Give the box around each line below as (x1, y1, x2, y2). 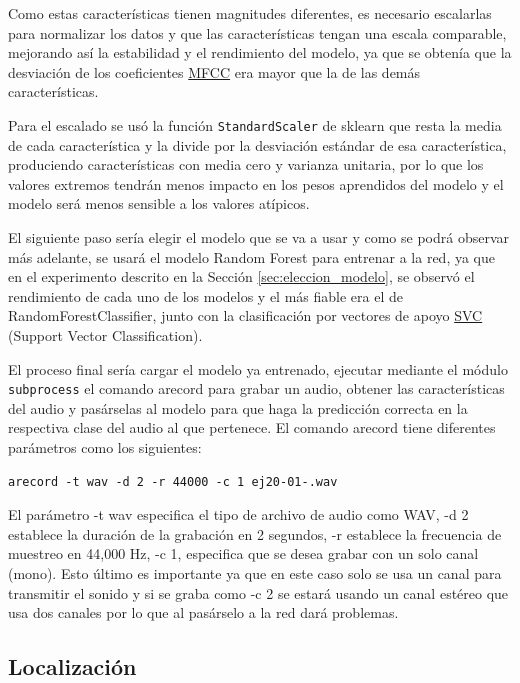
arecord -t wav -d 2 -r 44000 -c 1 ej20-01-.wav (8, 474, 338, 489)
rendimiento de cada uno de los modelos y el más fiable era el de (8, 285, 403, 306)
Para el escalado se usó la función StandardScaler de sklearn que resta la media (8, 114, 502, 135)
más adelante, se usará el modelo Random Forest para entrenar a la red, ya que (8, 246, 496, 267)
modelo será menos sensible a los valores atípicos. (8, 193, 310, 214)
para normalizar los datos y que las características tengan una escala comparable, (8, 22, 507, 43)
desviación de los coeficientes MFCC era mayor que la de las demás (8, 61, 421, 82)
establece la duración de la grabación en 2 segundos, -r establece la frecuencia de (8, 523, 502, 544)
